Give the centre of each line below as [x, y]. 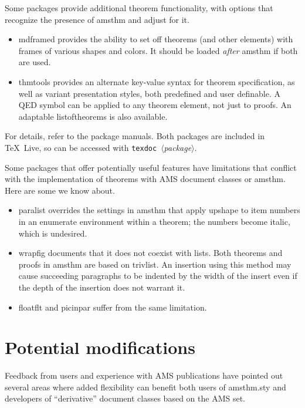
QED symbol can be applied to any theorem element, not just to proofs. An [155, 105]
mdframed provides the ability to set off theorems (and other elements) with [156, 39]
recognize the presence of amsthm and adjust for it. [97, 19]
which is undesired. [53, 233]
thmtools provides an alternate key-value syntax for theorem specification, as [157, 81]
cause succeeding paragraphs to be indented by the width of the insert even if [158, 276]
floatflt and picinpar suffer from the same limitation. [113, 307]
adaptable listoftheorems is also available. [93, 116]
